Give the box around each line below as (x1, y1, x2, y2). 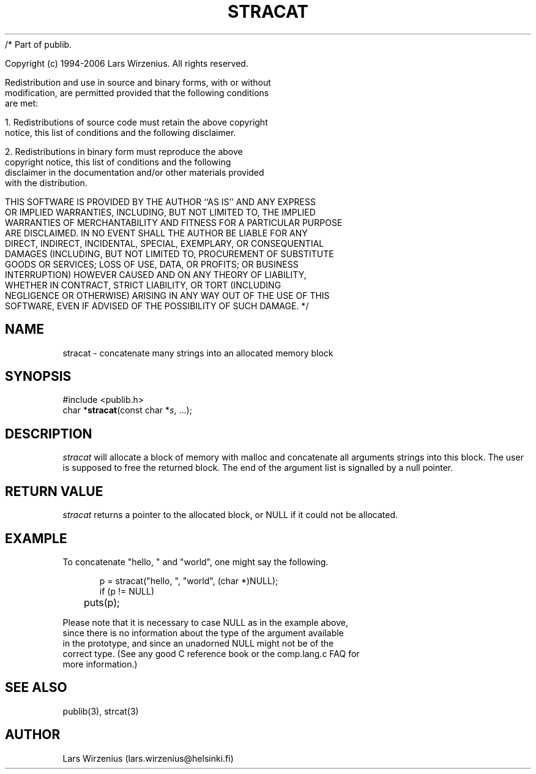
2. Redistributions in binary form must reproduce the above (5, 146, 243, 157)
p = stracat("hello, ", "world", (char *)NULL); (99, 575, 278, 586)
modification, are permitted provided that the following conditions (5, 87, 269, 98)
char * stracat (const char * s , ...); (62, 405, 192, 416)
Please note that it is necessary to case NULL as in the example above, (62, 617, 348, 628)
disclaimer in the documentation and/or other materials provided (5, 167, 264, 178)
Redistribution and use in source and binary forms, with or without (5, 77, 271, 88)
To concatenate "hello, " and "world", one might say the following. (62, 556, 329, 567)
